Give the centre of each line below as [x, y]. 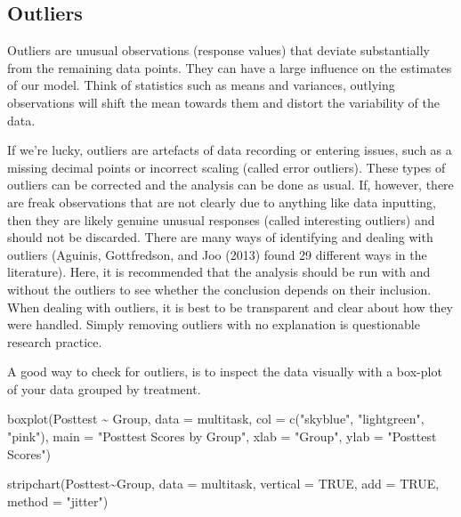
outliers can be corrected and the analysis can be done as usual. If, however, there [230, 185]
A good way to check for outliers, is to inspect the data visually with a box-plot [225, 372]
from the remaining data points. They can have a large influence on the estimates [230, 67]
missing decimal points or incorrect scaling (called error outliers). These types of [226, 167]
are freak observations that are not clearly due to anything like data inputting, [222, 202]
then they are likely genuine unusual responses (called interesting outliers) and [221, 219]
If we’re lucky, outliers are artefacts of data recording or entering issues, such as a [230, 150]
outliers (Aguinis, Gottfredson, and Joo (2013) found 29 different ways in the [217, 254]
